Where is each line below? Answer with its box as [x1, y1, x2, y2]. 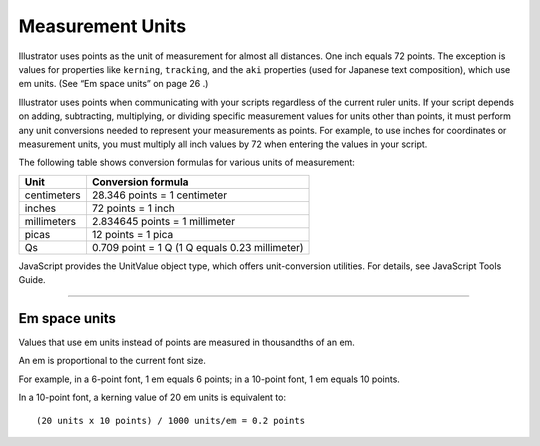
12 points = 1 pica [91, 227, 174, 241]
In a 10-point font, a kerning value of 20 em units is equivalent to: [18, 391, 287, 404]
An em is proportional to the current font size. [18, 355, 207, 367]
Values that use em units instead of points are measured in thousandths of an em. [18, 336, 355, 348]
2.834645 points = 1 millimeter [91, 214, 235, 228]
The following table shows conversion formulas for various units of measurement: [18, 156, 355, 169]
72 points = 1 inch [91, 201, 175, 215]
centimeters [24, 188, 81, 202]
